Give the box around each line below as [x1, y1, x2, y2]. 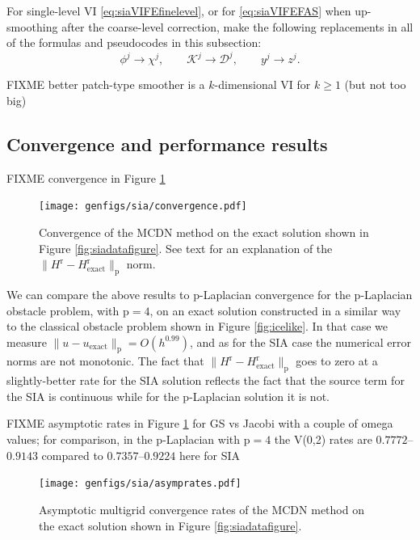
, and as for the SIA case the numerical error [189, 333, 412, 350]
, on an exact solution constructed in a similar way [149, 302, 401, 319]
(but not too [344, 76, 406, 93]
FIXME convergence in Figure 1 [6, 169, 166, 186]
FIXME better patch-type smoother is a [6, 76, 205, 93]
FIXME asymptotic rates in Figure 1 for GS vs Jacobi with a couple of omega [6, 415, 393, 432]
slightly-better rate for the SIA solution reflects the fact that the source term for [6, 372, 405, 389]
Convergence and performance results [6, 131, 328, 156]
